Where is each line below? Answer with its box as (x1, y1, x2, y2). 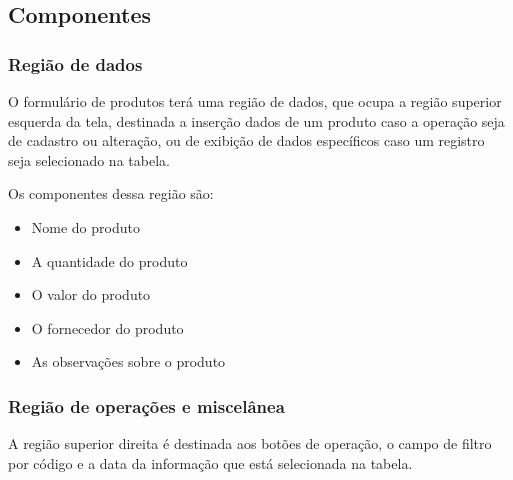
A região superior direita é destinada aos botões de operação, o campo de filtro (8, 433, 492, 454)
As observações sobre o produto (31, 351, 226, 372)
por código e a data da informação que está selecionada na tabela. (8, 452, 413, 473)
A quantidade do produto (31, 250, 188, 271)
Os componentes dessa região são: (8, 183, 214, 204)
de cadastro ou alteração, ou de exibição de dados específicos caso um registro (8, 130, 485, 151)
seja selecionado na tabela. (8, 149, 170, 170)
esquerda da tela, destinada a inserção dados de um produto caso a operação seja (8, 110, 505, 131)
